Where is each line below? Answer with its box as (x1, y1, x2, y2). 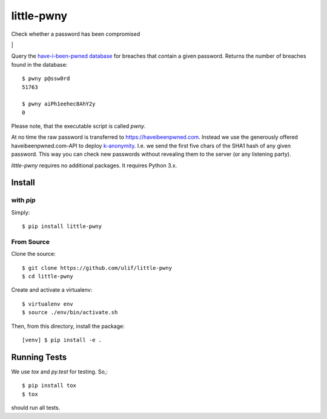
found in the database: (11, 61, 68, 68)
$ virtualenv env (22, 300, 73, 307)
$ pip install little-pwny (22, 223, 102, 230)
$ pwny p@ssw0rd (22, 75, 70, 82)
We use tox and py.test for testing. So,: (11, 367, 108, 375)
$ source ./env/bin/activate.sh (22, 309, 118, 316)
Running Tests (11, 352, 67, 362)
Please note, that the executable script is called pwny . (11, 122, 146, 130)
